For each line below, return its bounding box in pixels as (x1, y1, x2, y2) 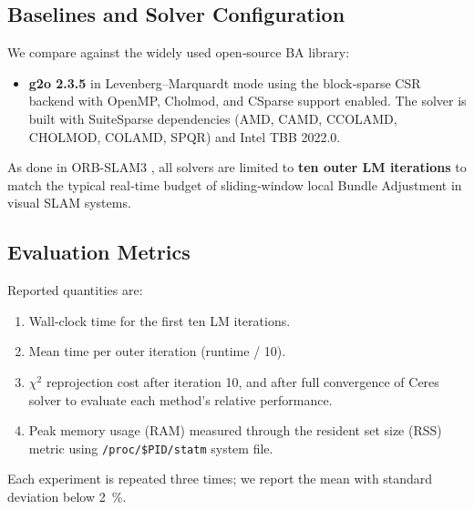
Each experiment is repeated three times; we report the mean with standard (7, 469, 433, 488)
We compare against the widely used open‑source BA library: (7, 43, 350, 62)
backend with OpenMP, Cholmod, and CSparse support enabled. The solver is (28, 91, 467, 110)
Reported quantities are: (7, 280, 143, 300)
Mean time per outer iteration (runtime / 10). (28, 342, 286, 361)
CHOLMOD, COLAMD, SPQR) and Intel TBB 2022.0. (28, 127, 341, 146)
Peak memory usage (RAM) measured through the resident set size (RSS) (28, 421, 442, 440)
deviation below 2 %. (7, 486, 127, 505)
